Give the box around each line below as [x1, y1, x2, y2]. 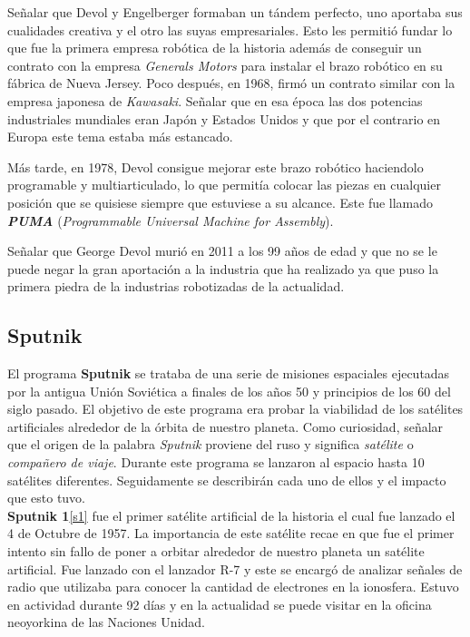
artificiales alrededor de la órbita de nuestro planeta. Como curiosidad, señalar [7, 416, 444, 436]
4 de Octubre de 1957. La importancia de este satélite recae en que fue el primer [7, 524, 455, 543]
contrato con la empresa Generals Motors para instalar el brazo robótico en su [7, 55, 443, 74]
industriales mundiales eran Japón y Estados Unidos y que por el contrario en [7, 109, 441, 128]
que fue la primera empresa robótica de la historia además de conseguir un [7, 38, 422, 57]
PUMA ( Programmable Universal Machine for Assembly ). [7, 211, 334, 230]
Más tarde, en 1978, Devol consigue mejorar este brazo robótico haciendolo [7, 157, 424, 176]
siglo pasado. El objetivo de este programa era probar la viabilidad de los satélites [7, 399, 464, 418]
